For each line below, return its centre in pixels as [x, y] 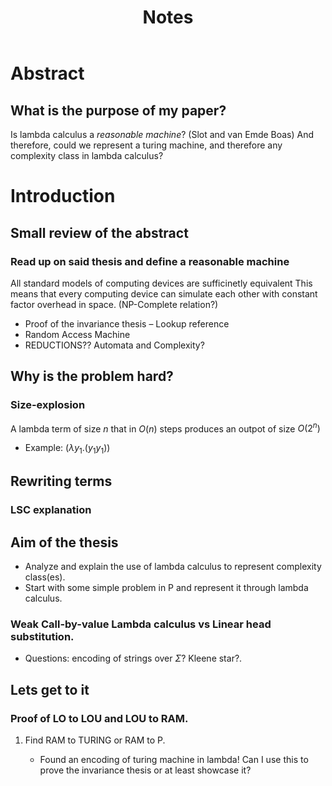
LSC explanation [51, 510]
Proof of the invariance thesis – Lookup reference [127, 323]
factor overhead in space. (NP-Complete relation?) [114, 304]
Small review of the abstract [99, 232]
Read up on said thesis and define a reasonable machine [150, 261]
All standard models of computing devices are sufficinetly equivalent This [161, 283]
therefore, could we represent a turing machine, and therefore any [146, 145]
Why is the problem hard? [92, 376]
